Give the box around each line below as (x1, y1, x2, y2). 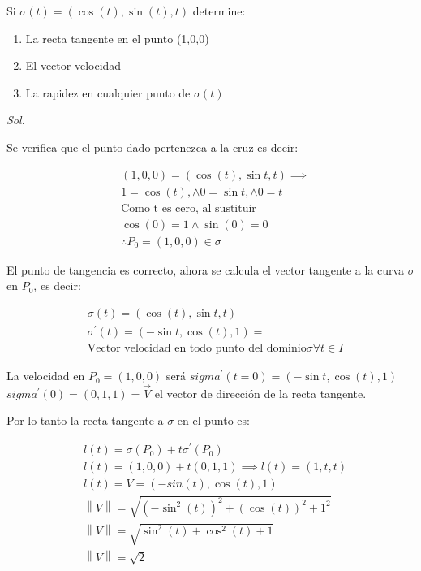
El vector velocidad (25, 57, 122, 74)
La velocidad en (6, 367, 85, 384)
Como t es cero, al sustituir (121, 202, 256, 214)
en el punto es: (177, 412, 250, 429)
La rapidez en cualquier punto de (25, 84, 191, 101)
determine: (192, 2, 246, 19)
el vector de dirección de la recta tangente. (154, 384, 367, 401)
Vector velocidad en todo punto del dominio (87, 343, 307, 355)
